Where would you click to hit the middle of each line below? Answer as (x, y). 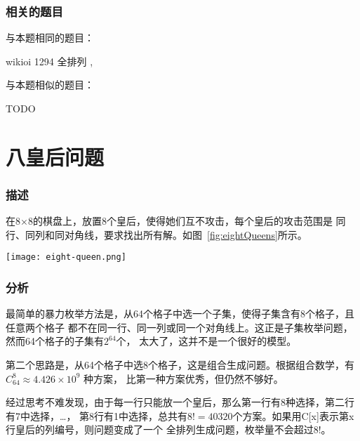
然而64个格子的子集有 (55, 341)
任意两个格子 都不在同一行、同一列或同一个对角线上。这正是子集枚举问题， (179, 327)
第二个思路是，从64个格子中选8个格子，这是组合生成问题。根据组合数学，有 (180, 365)
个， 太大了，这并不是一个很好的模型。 (206, 341)
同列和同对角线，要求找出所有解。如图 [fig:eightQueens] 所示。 (166, 234)
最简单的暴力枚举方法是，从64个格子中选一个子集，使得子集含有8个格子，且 (180, 314)
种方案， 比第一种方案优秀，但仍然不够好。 (183, 378)
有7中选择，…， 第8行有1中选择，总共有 (97, 415)
